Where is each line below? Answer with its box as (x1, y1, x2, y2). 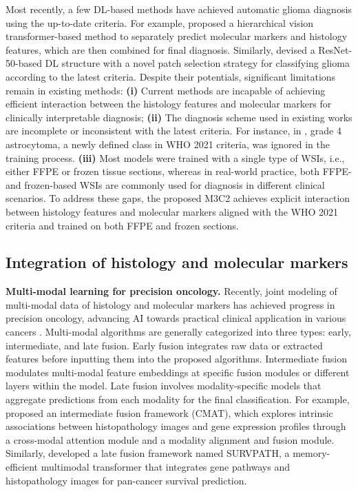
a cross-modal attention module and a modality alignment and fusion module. (6, 432, 335, 447)
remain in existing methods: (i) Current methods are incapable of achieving (6, 83, 326, 97)
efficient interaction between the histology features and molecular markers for (6, 96, 332, 111)
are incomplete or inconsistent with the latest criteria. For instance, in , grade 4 (6, 123, 342, 138)
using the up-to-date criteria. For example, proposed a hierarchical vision (6, 15, 314, 30)
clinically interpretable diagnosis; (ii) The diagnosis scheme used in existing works (6, 110, 352, 124)
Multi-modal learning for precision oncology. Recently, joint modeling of (6, 284, 337, 298)
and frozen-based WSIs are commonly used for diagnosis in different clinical (6, 177, 325, 192)
